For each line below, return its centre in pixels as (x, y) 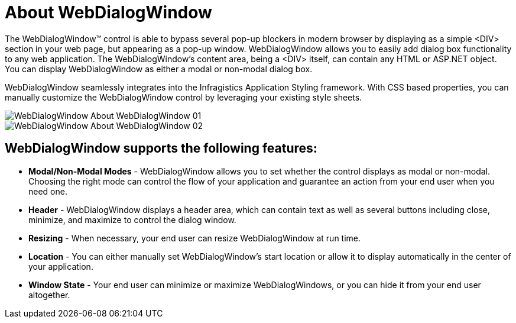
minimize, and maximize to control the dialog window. (132, 219)
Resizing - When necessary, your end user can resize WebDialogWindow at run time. (195, 238)
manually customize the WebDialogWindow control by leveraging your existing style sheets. (184, 97)
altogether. (49, 295)
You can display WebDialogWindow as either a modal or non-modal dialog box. (159, 69)
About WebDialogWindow (108, 12)
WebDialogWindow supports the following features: (161, 148)
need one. (48, 191)
